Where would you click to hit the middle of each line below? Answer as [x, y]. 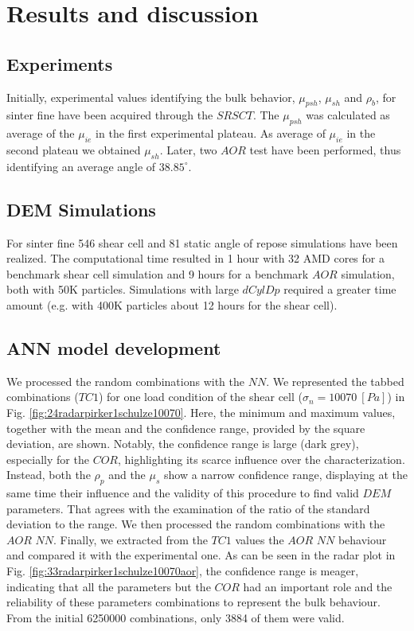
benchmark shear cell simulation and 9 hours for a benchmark [158, 273]
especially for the [48, 459]
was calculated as [348, 115]
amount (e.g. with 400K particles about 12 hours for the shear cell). [172, 304]
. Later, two [188, 149]
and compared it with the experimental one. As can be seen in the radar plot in [201, 555]
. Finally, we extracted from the [131, 539]
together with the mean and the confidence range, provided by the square [186, 428]
